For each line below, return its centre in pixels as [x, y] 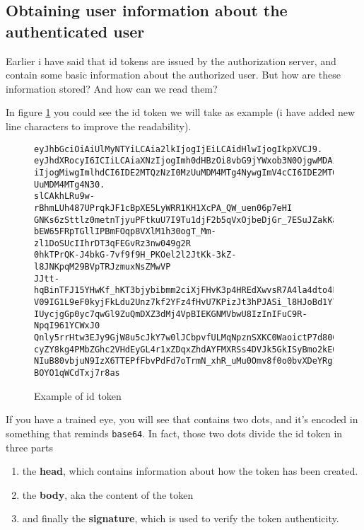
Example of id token [78, 395]
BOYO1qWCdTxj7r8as [77, 373]
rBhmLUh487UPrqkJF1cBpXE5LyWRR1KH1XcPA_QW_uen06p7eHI [163, 208]
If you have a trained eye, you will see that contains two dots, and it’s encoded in [182, 419]
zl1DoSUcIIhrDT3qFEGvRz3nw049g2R [112, 243]
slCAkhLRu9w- [64, 196]
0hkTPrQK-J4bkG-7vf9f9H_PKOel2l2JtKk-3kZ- [135, 255]
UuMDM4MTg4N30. [70, 184]
